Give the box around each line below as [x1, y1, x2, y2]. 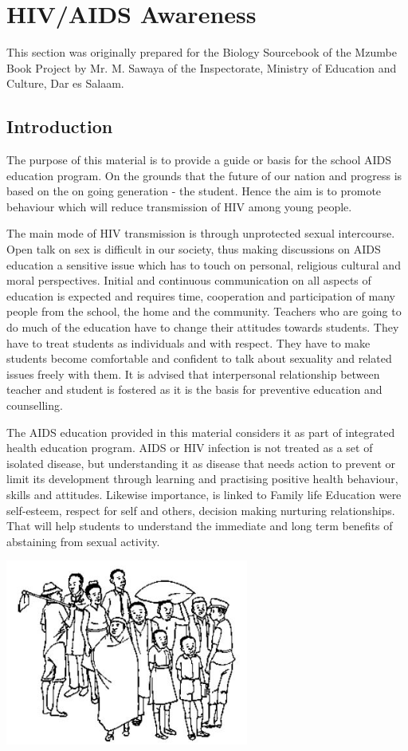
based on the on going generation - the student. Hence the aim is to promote [6, 183, 382, 199]
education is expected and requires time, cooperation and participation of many [6, 287, 396, 304]
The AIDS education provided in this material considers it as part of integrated [6, 423, 395, 440]
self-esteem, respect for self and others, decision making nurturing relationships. [6, 501, 395, 518]
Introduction [6, 114, 113, 139]
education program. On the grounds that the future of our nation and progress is [6, 167, 402, 183]
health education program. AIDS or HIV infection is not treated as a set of [6, 439, 373, 456]
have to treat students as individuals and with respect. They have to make [6, 334, 371, 351]
